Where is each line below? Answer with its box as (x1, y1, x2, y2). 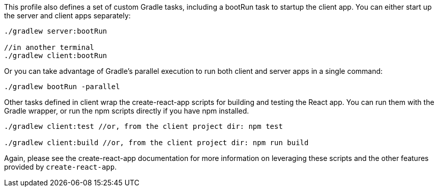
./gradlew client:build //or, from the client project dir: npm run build (4, 139, 309, 147)
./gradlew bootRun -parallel (4, 83, 120, 91)
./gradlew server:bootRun (4, 27, 107, 35)
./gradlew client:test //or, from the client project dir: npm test (4, 122, 283, 130)
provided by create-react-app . (4, 162, 117, 171)
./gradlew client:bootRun (4, 51, 107, 60)
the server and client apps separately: (4, 11, 131, 20)
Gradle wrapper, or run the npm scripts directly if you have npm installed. (4, 106, 249, 115)
